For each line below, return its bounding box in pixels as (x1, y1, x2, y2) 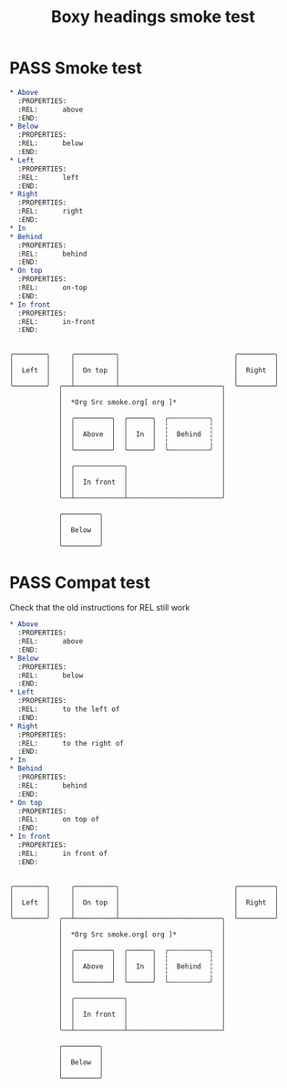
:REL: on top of (17, 815, 100, 824)
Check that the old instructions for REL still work (9, 602, 190, 613)
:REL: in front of (17, 849, 108, 858)
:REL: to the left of (17, 705, 120, 714)
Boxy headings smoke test (50, 6, 256, 27)
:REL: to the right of (17, 738, 125, 748)
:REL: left (17, 173, 79, 182)
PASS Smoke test (9, 58, 143, 78)
